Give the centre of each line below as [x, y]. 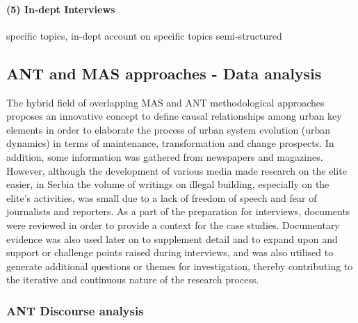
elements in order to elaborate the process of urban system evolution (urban [169, 129]
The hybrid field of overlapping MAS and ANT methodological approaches [165, 102]
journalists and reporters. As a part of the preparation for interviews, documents [178, 211]
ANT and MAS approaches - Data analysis [164, 73]
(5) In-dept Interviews [61, 9]
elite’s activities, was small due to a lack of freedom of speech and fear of [162, 197]
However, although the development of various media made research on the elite [177, 170]
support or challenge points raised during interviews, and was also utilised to [170, 252]
